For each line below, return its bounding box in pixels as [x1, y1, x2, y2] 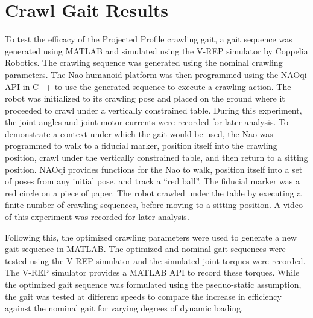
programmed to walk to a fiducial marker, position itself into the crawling [5, 139, 277, 152]
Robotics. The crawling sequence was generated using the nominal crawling [5, 56, 283, 69]
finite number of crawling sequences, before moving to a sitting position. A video [5, 198, 303, 211]
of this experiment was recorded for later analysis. [5, 210, 189, 223]
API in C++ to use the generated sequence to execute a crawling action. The [5, 80, 291, 92]
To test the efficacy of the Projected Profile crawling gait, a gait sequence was [5, 33, 292, 45]
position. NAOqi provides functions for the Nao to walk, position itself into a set [5, 163, 303, 175]
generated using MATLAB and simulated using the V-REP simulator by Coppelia [5, 44, 308, 57]
